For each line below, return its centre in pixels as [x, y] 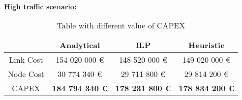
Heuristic [206, 45]
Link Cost [26, 59]
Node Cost [26, 74]
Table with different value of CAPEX [121, 25]
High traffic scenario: [40, 6]
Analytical [80, 45]
